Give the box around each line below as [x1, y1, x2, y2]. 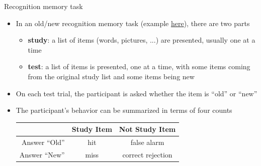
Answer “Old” [22, 137, 65, 147]
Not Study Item [119, 124, 176, 134]
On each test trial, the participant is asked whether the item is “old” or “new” [16, 88, 257, 98]
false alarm [130, 137, 164, 147]
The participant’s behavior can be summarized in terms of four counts [16, 105, 232, 115]
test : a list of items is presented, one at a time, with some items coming [28, 61, 250, 72]
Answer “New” [19, 149, 65, 159]
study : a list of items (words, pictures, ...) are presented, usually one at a [28, 35, 255, 45]
